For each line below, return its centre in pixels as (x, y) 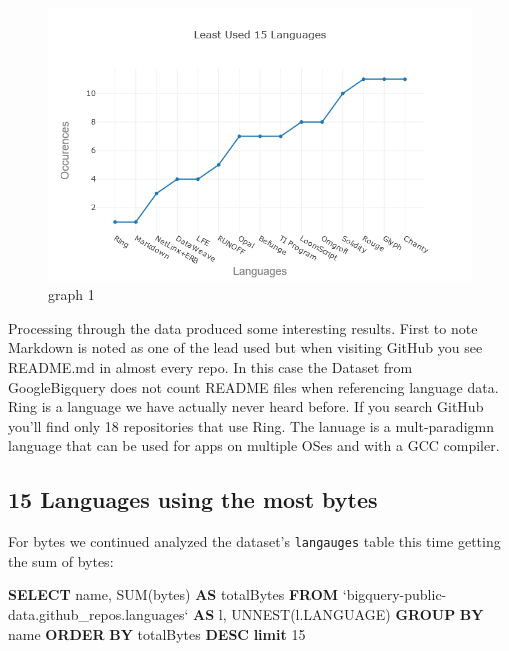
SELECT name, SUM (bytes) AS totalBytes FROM (173, 594)
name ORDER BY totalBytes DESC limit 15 (157, 633)
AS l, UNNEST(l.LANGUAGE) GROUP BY (338, 613)
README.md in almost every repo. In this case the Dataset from (210, 366)
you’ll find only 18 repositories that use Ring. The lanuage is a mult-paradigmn (251, 425)
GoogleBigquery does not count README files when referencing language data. (253, 386)
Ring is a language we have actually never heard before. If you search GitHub (246, 406)
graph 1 (71, 294)
